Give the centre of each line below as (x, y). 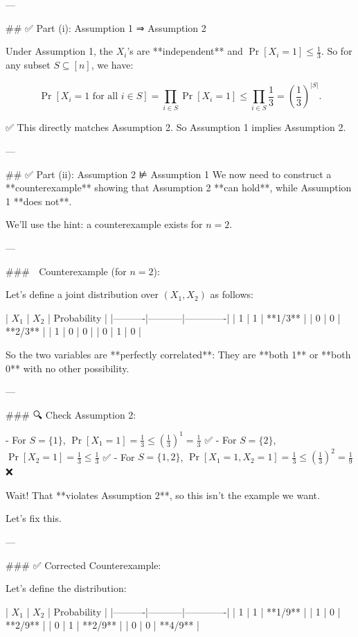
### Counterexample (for (66, 271)
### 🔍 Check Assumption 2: (71, 414)
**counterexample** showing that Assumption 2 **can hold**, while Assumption (179, 187)
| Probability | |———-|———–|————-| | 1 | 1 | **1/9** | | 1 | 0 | (194, 611)
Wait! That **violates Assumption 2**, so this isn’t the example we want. (163, 495)
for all (105, 97)
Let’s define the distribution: (66, 588)
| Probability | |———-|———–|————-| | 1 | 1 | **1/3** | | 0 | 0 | (194, 317)
